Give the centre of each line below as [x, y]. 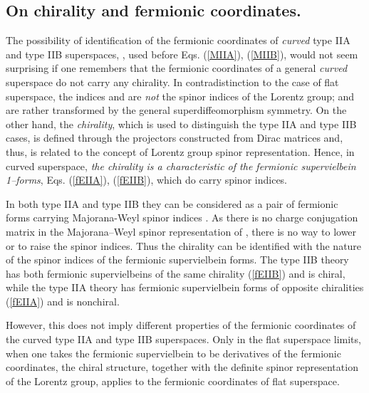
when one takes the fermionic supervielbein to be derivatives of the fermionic [173, 353]
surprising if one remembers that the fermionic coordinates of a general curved [177, 68]
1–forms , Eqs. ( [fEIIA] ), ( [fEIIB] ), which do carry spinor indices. [147, 180]
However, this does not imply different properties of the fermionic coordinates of [181, 325]
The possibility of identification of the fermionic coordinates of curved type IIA [178, 40]
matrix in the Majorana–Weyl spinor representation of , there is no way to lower [181, 231]
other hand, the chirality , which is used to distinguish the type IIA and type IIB [181, 124]
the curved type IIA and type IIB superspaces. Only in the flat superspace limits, [183, 339]
